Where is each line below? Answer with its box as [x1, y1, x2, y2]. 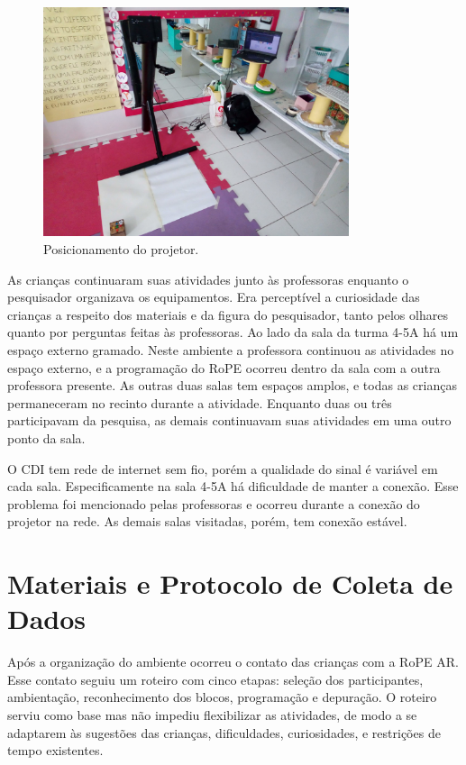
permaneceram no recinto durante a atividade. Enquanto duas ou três [7, 393, 392, 412]
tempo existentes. [7, 741, 104, 760]
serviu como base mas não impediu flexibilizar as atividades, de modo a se [7, 705, 417, 724]
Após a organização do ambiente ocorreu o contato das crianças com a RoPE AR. [7, 652, 459, 671]
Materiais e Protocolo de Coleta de [7, 565, 453, 602]
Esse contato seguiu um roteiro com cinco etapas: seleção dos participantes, [7, 669, 424, 688]
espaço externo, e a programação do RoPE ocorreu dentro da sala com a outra [7, 358, 441, 377]
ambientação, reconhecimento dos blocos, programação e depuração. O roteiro [7, 688, 437, 706]
